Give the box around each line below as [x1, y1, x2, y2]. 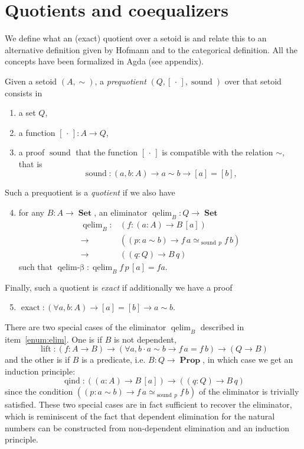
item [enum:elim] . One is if [5, 333, 102, 345]
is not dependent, [113, 333, 176, 345]
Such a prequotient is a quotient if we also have [5, 186, 175, 199]
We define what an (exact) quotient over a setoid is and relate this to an [5, 32, 267, 44]
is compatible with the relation [162, 146, 273, 158]
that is [18, 157, 43, 170]
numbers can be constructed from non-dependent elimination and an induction [5, 421, 290, 434]
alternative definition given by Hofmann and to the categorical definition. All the [5, 43, 298, 56]
